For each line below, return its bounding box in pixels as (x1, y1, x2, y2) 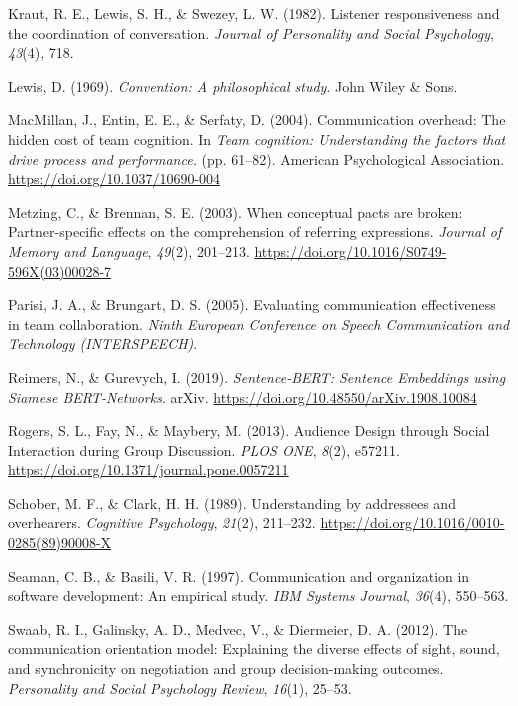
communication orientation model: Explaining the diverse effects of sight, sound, (8, 638, 500, 659)
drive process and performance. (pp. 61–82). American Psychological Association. (8, 148, 505, 169)
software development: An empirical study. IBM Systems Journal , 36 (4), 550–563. (8, 585, 509, 606)
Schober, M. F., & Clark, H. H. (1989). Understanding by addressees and (8, 492, 456, 513)
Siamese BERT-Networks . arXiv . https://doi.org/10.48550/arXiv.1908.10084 (8, 386, 477, 407)
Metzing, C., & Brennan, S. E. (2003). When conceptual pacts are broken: (8, 201, 463, 222)
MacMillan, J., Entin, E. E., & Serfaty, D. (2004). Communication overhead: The (8, 109, 506, 130)
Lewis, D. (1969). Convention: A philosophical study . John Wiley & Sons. (8, 75, 458, 96)
